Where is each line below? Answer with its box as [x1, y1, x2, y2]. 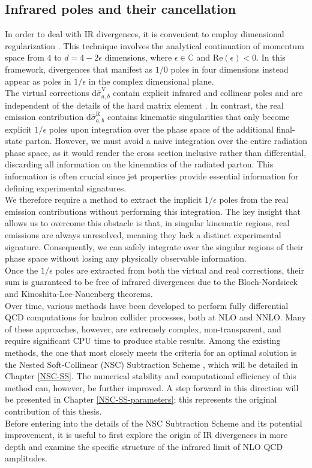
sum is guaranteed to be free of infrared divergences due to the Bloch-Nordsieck [5, 275, 298, 288]
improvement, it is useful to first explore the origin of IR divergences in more [5, 428, 288, 441]
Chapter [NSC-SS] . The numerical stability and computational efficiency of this [5, 370, 296, 382]
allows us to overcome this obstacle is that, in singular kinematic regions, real [5, 217, 290, 229]
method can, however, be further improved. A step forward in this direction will [5, 381, 299, 394]
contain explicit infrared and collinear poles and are [113, 86, 303, 99]
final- [276, 122, 295, 135]
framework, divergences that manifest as [5, 62, 153, 75]
